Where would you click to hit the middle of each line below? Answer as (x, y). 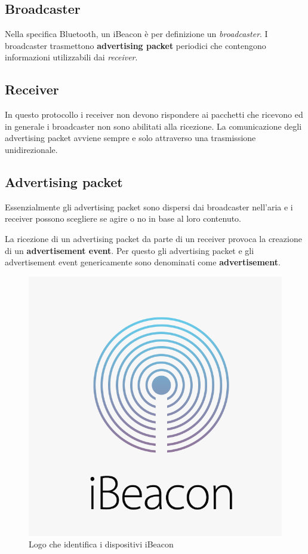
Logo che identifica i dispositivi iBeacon (101, 544)
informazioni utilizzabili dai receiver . (71, 57)
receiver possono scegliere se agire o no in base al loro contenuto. (123, 218)
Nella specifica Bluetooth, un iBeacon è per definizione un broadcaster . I (136, 34)
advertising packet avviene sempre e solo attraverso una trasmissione (130, 138)
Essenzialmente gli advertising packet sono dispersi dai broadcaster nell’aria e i (149, 206)
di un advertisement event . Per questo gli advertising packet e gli (130, 250)
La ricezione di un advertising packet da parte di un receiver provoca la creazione (153, 238)
